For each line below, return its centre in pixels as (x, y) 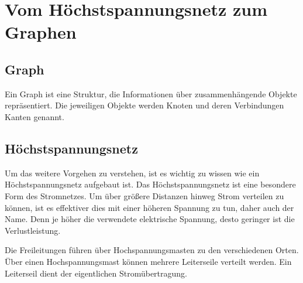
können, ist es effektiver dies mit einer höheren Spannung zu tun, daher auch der (149, 207)
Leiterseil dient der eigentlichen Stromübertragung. (96, 273)
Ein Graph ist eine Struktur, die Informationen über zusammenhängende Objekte (151, 93)
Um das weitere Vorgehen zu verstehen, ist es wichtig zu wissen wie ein (132, 173)
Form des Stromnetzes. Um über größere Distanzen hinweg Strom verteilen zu (144, 195)
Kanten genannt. (35, 116)
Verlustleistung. (33, 230)
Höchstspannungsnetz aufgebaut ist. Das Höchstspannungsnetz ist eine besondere (150, 184)
